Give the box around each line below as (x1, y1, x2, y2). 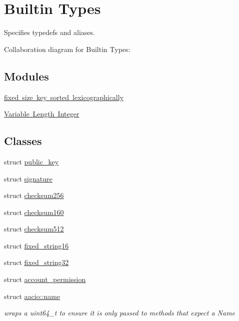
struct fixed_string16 (4, 240, 69, 250)
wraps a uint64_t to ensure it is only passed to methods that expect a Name (4, 307, 235, 318)
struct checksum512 (4, 223, 64, 234)
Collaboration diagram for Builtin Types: (4, 43, 130, 54)
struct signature (4, 173, 52, 183)
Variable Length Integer (4, 108, 79, 119)
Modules (4, 68, 49, 83)
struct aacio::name (4, 290, 60, 301)
